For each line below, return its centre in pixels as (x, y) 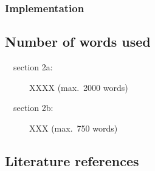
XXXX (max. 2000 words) (79, 87)
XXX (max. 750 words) (74, 128)
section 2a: (33, 67)
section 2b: (33, 108)
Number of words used (78, 42)
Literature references (72, 160)
